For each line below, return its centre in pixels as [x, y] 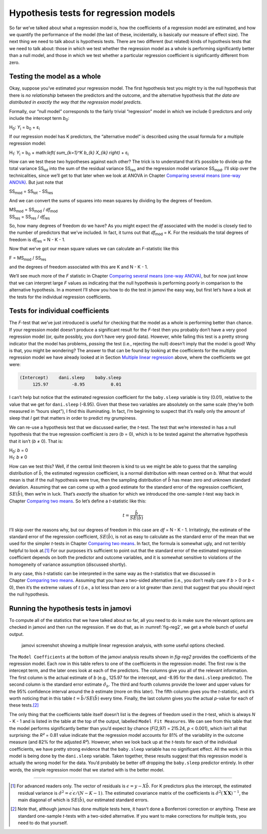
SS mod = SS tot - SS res [31, 192]
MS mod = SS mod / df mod [33, 210]
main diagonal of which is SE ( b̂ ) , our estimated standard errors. [83, 800]
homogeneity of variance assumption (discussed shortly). [68, 564]
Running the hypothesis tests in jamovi [70, 608]
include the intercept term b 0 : [39, 119]
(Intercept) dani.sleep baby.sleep [70, 377]
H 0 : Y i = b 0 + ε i [24, 128]
